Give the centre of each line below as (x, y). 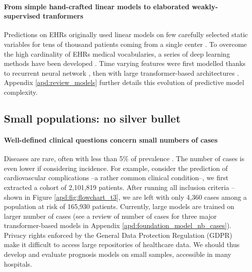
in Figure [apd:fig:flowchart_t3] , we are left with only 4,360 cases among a (136, 197)
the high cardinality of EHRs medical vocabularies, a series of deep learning (117, 53)
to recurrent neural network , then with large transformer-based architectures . (122, 73)
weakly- (205, 6)
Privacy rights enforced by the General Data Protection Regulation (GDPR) (118, 235)
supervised (22, 16)
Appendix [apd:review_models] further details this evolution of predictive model (124, 82)
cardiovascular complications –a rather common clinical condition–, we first (116, 178)
